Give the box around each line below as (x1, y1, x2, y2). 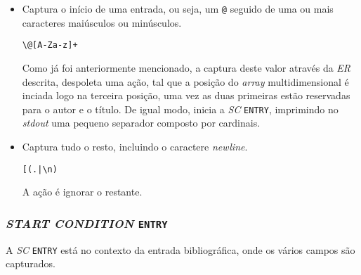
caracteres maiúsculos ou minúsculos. (22, 15, 182, 30)
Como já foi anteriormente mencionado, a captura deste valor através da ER (22, 60, 351, 75)
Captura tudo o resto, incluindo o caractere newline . (22, 139, 248, 153)
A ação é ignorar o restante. (22, 184, 143, 199)
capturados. (6, 256, 55, 271)
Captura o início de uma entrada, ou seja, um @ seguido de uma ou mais (22, 1, 334, 15)
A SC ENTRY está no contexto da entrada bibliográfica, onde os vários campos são (6, 242, 355, 257)
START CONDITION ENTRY (6, 214, 168, 231)
